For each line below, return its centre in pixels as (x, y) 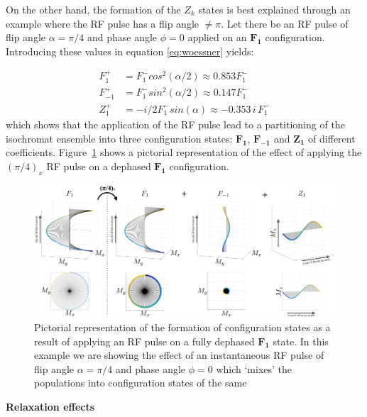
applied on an (217, 37)
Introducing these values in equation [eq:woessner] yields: (130, 51)
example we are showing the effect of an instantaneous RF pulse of (179, 355)
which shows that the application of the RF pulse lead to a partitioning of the (175, 124)
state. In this (301, 341)
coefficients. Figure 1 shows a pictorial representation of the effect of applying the (184, 152)
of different (332, 138)
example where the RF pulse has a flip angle (103, 23)
